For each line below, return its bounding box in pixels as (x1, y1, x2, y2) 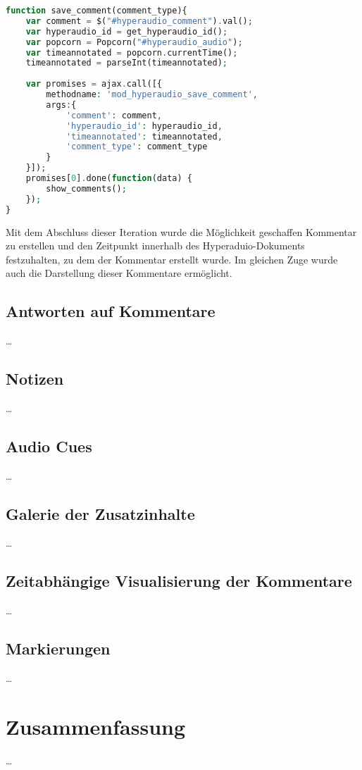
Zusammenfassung (6, 712, 186, 740)
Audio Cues (6, 435, 92, 457)
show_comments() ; (46, 183, 127, 194)
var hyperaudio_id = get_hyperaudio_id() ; (25, 26, 228, 37)
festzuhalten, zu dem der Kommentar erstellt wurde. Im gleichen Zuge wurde (6, 252, 338, 266)
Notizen (6, 368, 64, 390)
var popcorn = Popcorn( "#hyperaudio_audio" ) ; (25, 37, 243, 47)
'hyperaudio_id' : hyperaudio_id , (65, 120, 223, 131)
